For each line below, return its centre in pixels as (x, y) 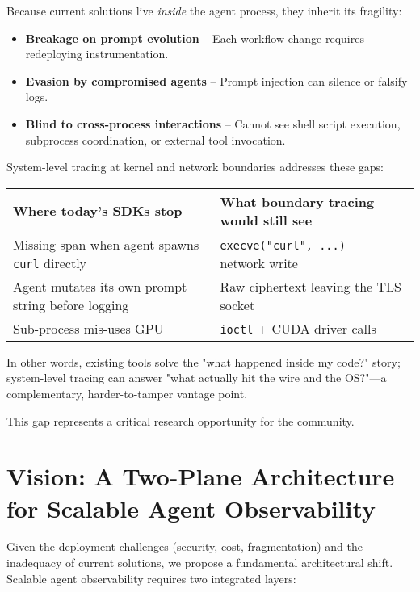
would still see (266, 220)
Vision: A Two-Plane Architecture (201, 476)
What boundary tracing (297, 201)
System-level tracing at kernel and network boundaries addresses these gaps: (195, 167)
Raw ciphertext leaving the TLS (311, 286)
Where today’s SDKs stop (98, 211)
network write (259, 262)
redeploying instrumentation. (97, 54)
